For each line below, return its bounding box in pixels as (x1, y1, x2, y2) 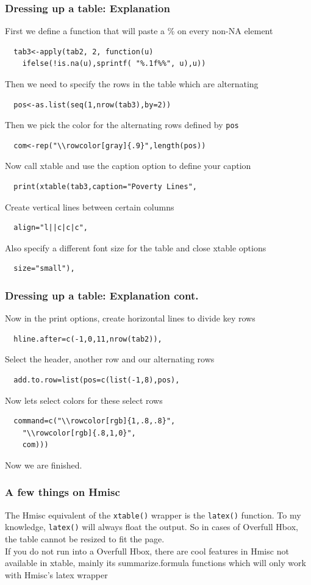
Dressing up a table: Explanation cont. (5, 287, 199, 303)
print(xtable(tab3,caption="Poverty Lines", (13, 182, 197, 192)
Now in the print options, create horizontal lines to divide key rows (5, 312, 256, 325)
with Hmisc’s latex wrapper (5, 568, 108, 581)
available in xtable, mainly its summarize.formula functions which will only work (5, 556, 306, 569)
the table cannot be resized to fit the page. (5, 533, 165, 545)
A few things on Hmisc (5, 484, 120, 500)
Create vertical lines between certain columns (5, 200, 174, 213)
